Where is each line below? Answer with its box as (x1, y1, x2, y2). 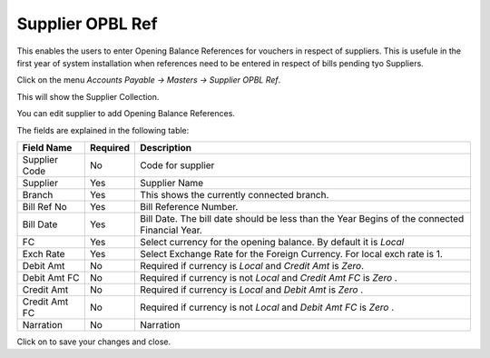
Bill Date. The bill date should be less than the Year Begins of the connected (140, 212, 465, 224)
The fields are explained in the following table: (16, 124, 190, 135)
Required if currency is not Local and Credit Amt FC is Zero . (140, 271, 398, 283)
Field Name (22, 141, 73, 154)
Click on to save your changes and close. (16, 336, 171, 347)
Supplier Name (140, 176, 204, 189)
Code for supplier (140, 159, 215, 172)
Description (140, 141, 192, 154)
